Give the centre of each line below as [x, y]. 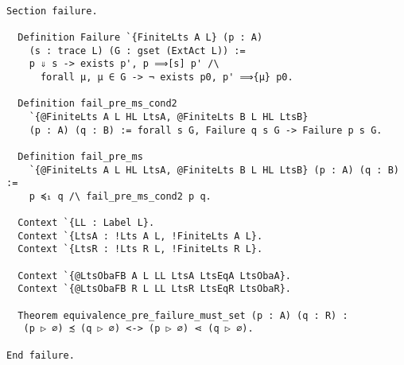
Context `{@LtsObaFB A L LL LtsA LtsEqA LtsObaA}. [154, 276]
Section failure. [52, 11]
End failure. [41, 355]
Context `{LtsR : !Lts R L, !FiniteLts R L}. [140, 249]
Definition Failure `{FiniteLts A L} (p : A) [140, 37]
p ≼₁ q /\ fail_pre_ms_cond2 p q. [120, 196]
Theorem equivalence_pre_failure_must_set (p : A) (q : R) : [183, 315]
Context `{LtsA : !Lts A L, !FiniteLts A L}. [140, 236]
